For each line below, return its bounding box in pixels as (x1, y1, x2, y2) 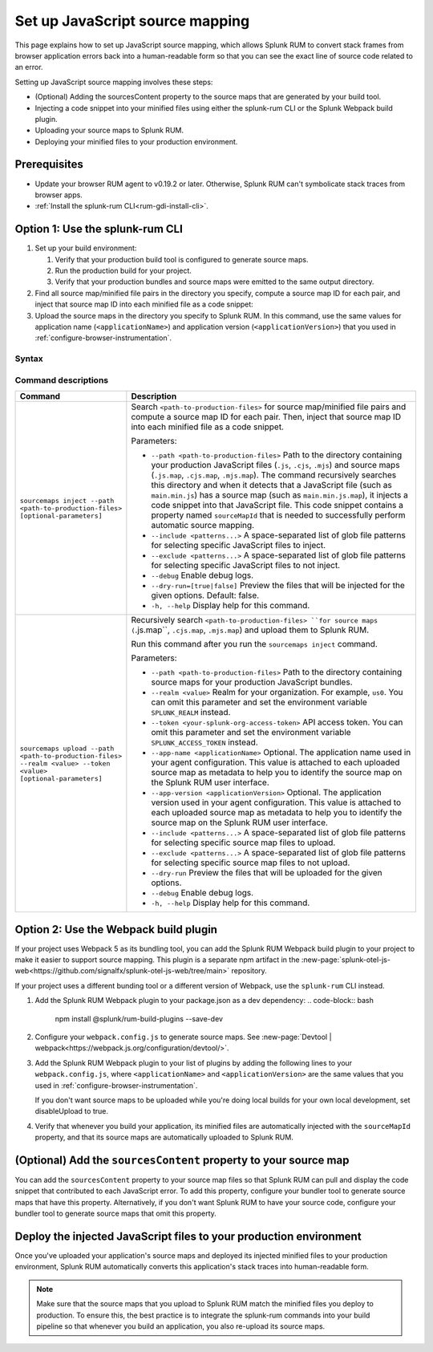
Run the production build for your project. (55, 266, 192, 276)
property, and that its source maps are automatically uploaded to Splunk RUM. (34, 1132, 294, 1143)
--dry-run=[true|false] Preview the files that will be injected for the (151, 580, 405, 591)
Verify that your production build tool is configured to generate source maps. (55, 254, 309, 264)
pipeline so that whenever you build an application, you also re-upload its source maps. (36, 1322, 326, 1331)
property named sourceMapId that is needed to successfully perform (151, 510, 406, 521)
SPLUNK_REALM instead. (151, 707, 231, 718)
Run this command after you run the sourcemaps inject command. (131, 639, 378, 650)
